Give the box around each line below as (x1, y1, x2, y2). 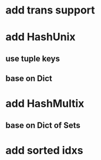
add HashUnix (5, 30, 76, 44)
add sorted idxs (5, 144, 83, 157)
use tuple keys (5, 53, 60, 63)
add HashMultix (5, 97, 85, 110)
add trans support (5, 4, 95, 17)
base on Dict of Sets (5, 120, 80, 130)
